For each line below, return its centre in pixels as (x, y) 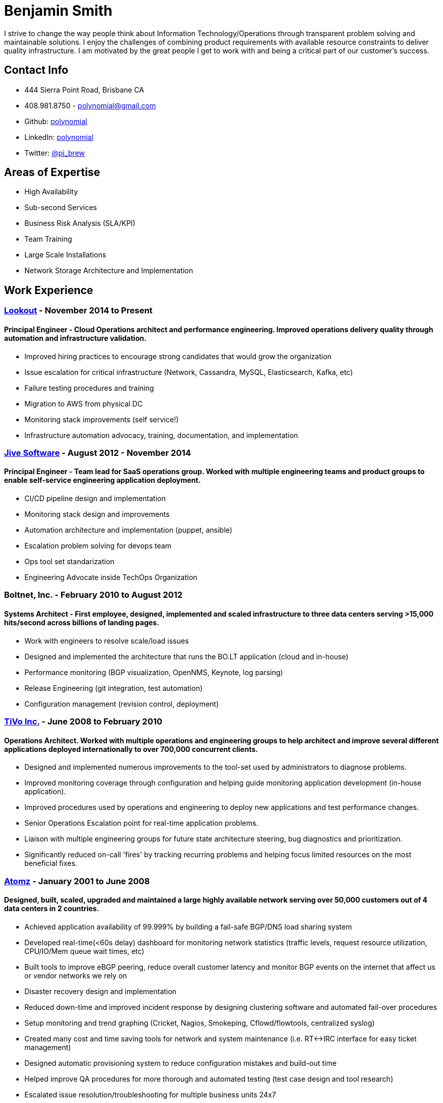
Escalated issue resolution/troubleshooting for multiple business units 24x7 (150, 1094)
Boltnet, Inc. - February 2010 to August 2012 (93, 595)
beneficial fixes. (51, 863)
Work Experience (49, 290)
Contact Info (36, 70)
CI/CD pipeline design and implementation (95, 499)
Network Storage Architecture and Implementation (109, 271)
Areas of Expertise (52, 172)
